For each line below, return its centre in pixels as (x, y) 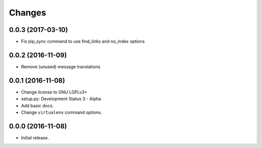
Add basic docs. (37, 105)
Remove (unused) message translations (61, 67)
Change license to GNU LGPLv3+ (54, 92)
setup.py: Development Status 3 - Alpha (61, 99)
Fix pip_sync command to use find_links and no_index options (83, 42)
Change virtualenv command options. (62, 112)
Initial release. (35, 137)
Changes (27, 13)
